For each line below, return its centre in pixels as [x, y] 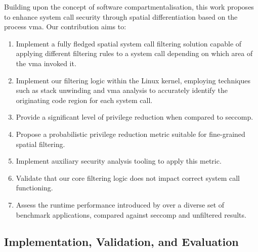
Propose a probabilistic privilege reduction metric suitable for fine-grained [131, 134]
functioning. [34, 188]
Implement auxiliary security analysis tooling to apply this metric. [119, 161]
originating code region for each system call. [84, 100]
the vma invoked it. [46, 63]
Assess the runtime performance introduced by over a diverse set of [120, 204]
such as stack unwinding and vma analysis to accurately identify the [122, 90]
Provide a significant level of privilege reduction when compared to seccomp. [135, 117]
